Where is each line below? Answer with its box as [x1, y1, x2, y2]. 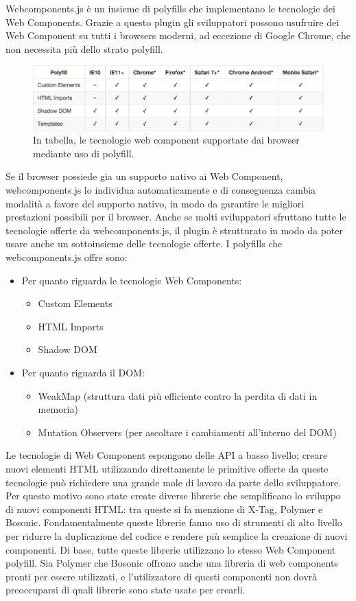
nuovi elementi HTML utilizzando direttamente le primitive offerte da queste [5, 461, 329, 475]
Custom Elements [38, 296, 112, 310]
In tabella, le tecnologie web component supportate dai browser [33, 133, 300, 147]
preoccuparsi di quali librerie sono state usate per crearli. [5, 582, 246, 597]
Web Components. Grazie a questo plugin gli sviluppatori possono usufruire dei [5, 14, 340, 29]
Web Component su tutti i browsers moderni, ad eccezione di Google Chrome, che [5, 28, 351, 43]
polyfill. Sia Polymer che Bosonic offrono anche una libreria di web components [5, 556, 338, 570]
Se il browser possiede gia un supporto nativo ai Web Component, [5, 169, 283, 183]
